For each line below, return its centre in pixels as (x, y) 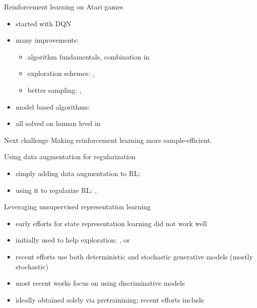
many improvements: (47, 40)
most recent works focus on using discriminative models (100, 283)
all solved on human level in (58, 123)
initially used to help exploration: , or (73, 240)
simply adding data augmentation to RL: (78, 173)
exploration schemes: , (61, 73)
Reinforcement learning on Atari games (64, 6)
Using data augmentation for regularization (70, 156)
